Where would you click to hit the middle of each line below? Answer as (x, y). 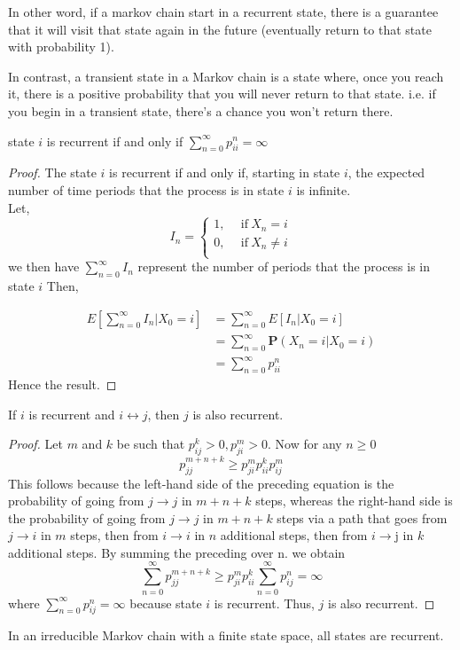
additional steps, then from (294, 535)
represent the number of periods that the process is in (284, 266)
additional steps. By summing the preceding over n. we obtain (177, 552)
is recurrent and (72, 414)
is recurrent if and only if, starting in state (225, 172)
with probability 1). (61, 47)
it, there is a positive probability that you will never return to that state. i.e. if (222, 94)
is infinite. (324, 189)
